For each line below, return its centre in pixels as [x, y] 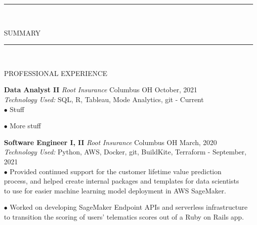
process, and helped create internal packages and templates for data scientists [122, 181]
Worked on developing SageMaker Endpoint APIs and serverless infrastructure [128, 207]
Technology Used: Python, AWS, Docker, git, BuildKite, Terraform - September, [125, 152]
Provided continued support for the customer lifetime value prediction [116, 171]
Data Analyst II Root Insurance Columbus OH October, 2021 [101, 90]
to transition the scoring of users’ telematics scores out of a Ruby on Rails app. [124, 216]
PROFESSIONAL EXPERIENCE [56, 73]
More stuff [25, 126]
